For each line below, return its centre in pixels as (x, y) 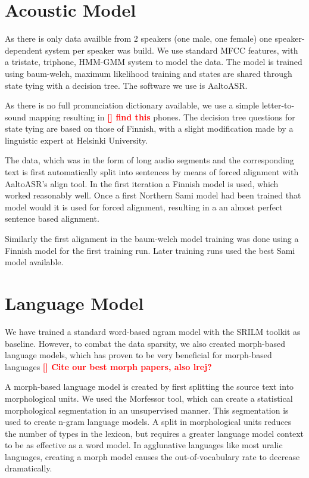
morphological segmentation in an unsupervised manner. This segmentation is (147, 410)
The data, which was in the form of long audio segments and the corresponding (149, 160)
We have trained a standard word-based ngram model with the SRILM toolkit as (153, 331)
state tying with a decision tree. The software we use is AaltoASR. (126, 85)
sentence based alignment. (52, 218)
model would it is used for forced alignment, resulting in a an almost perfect (144, 207)
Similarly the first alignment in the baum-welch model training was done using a (152, 239)
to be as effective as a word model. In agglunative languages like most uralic (144, 445)
